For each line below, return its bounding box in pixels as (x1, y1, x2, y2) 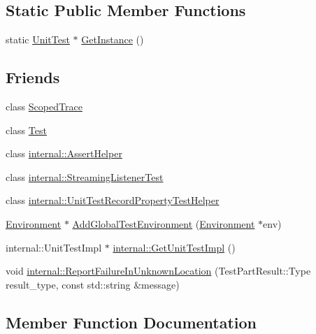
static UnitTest (6, 32, 70, 47)
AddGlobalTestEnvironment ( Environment (72, 216, 255, 231)
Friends (6, 66, 60, 88)
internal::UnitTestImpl (6, 240, 102, 254)
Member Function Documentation (6, 311, 257, 333)
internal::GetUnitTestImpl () (113, 240, 236, 254)
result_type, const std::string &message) (6, 277, 180, 291)
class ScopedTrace (6, 99, 82, 113)
